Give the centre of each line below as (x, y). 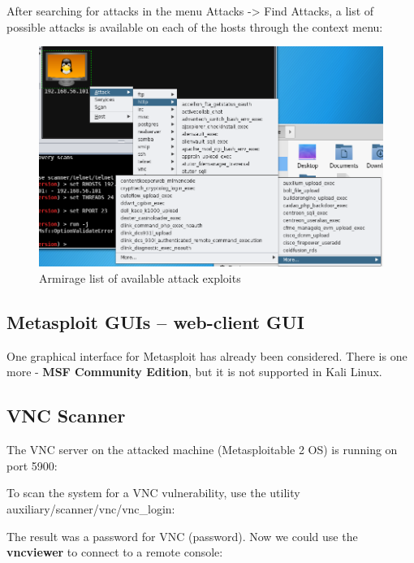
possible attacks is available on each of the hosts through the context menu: (195, 26)
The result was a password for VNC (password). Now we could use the (182, 536)
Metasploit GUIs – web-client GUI (155, 321)
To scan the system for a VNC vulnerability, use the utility (153, 493)
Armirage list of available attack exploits (140, 278)
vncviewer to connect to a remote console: (115, 552)
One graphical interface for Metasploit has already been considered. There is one (207, 355)
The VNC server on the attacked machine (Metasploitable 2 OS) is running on (202, 450)
